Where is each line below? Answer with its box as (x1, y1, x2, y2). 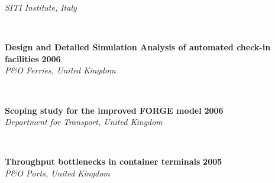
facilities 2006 (5, 52, 61, 65)
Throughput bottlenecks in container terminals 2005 (5, 155, 222, 168)
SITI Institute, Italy (5, 1, 77, 13)
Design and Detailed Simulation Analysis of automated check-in (5, 41, 271, 53)
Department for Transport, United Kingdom (5, 115, 163, 128)
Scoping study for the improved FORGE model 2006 (5, 104, 224, 116)
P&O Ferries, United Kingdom (5, 64, 116, 76)
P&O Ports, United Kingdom (5, 166, 110, 179)
